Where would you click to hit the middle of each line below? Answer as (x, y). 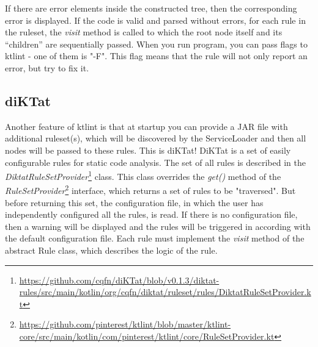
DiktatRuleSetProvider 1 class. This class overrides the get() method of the (143, 175)
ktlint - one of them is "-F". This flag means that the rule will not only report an (156, 56)
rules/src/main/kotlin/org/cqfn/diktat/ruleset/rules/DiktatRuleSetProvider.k (165, 292)
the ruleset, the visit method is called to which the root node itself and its (144, 32)
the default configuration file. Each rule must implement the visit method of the (155, 238)
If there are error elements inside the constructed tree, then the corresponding (151, 8)
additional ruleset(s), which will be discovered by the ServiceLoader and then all (156, 138)
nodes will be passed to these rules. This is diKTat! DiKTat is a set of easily (148, 150)
